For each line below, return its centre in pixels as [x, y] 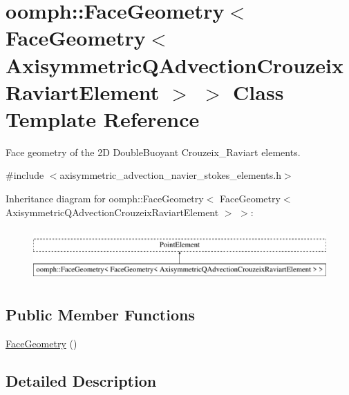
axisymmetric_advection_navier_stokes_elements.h [170, 175]
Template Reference [103, 118]
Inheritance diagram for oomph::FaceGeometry [105, 199]
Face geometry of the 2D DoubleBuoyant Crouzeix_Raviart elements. [153, 152]
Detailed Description [81, 380]
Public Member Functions [100, 314]
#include [25, 175]
